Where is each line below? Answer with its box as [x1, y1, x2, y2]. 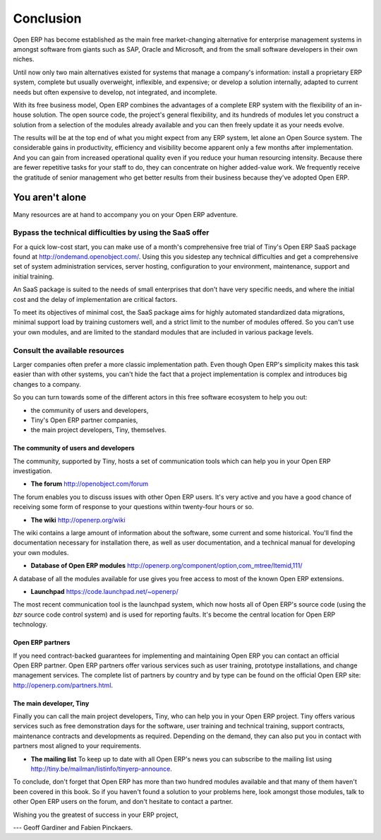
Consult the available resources [13, 345, 125, 355]
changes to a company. [13, 380, 81, 388]
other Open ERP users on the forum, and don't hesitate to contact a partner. [13, 798, 234, 806]
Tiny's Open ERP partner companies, [30, 416, 138, 424]
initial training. [13, 272, 54, 281]
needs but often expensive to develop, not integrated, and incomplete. [13, 88, 218, 96]
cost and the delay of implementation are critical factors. [13, 295, 178, 303]
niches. [13, 55, 35, 64]
